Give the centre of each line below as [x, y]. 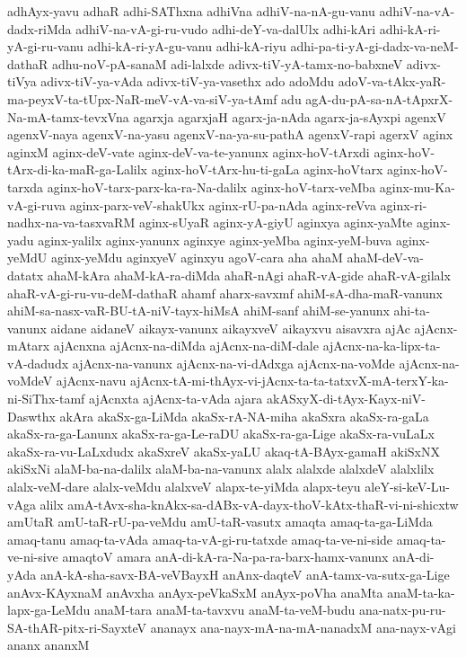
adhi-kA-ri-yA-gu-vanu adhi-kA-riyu [187, 46]
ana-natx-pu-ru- [402, 610]
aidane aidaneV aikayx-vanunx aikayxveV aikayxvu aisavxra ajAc [230, 328]
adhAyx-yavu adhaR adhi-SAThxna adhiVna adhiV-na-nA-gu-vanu [191, 11]
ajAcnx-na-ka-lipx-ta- [382, 346]
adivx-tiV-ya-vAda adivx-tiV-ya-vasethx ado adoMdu [188, 81]
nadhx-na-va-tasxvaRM [71, 222]
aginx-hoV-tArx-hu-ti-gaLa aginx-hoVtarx [267, 169]
